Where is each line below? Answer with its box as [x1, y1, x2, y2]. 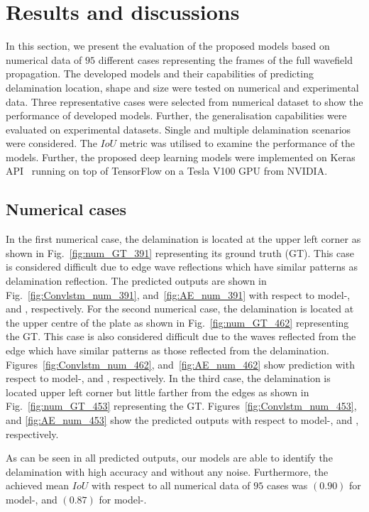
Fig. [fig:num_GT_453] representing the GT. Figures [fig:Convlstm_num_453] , [6, 398, 357, 413]
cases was [266, 478, 308, 493]
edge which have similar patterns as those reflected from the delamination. [6, 343, 329, 358]
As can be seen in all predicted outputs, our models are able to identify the [6, 450, 333, 465]
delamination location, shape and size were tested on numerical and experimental [6, 80, 359, 94]
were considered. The [6, 136, 97, 151]
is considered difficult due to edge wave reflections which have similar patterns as [6, 259, 358, 274]
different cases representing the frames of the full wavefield [98, 52, 353, 67]
